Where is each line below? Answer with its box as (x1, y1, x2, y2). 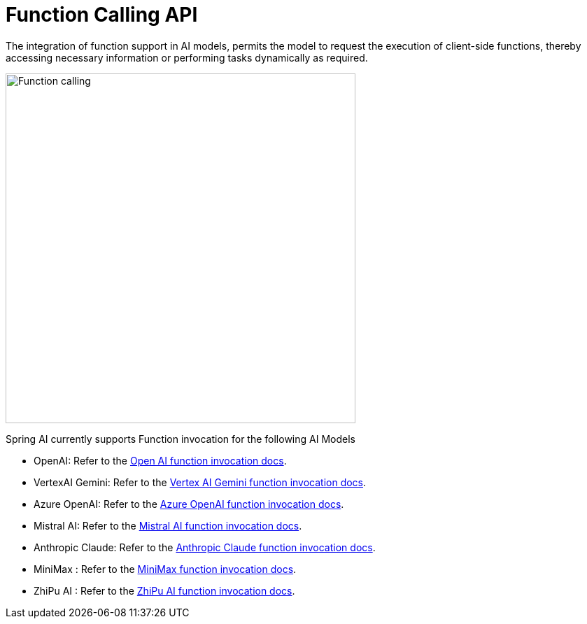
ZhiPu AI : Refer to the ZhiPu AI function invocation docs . (34, 584, 295, 597)
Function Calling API (6, 3, 198, 27)
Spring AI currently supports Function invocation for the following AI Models (6, 432, 355, 445)
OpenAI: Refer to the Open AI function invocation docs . (34, 454, 287, 467)
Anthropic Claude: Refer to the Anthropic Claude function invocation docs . (34, 541, 376, 553)
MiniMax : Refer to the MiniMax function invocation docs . (34, 562, 297, 575)
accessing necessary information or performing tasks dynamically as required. (6, 51, 368, 64)
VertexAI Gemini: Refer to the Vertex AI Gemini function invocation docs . (34, 476, 367, 488)
